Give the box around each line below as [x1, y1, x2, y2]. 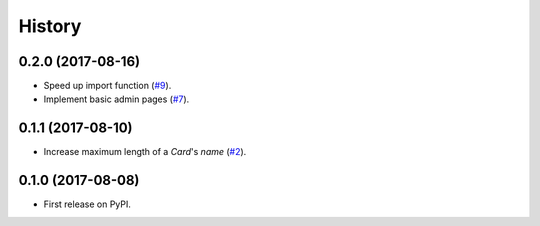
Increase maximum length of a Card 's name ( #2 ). [43, 146, 247, 158]
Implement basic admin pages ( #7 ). [43, 93, 190, 105]
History [18, 15, 82, 37]
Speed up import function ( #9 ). [43, 80, 172, 92]
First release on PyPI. [43, 198, 132, 210]
